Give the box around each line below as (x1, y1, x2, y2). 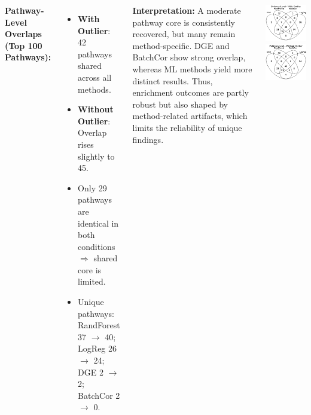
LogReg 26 (78, 342, 117, 355)
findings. (132, 133, 164, 145)
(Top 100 (5, 39, 42, 51)
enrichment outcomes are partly (132, 86, 249, 99)
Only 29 (78, 181, 107, 194)
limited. (78, 275, 106, 288)
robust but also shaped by (132, 97, 228, 110)
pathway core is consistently (132, 16, 235, 28)
